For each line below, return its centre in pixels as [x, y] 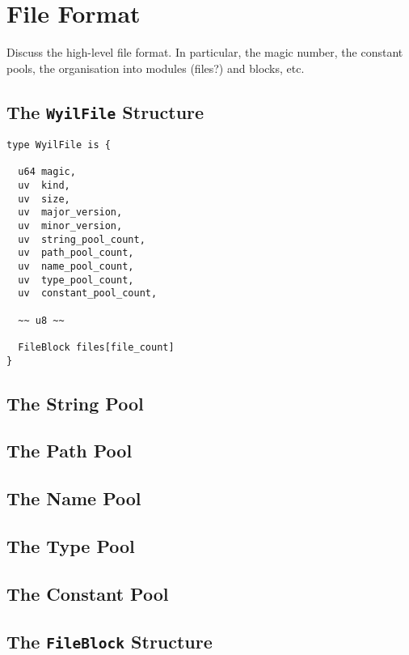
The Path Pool [70, 451]
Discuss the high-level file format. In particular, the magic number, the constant [205, 52]
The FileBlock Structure [110, 641]
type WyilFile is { [59, 145]
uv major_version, [70, 213]
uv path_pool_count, [76, 253]
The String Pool [75, 403]
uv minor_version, [70, 226]
